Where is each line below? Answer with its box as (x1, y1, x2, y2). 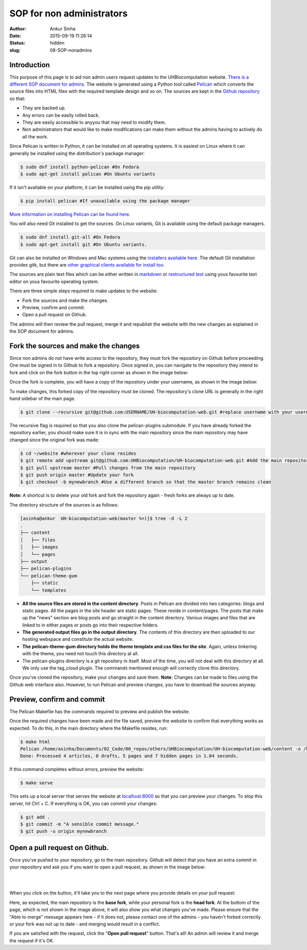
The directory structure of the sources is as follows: (9, 501, 119, 508)
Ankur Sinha (50, 26, 76, 32)
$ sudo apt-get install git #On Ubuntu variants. (20, 241, 147, 247)
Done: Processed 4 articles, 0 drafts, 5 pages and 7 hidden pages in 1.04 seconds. (20, 753, 239, 759)
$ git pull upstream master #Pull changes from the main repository (20, 464, 196, 471)
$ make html (20, 739, 51, 744)
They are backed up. (22, 105, 66, 111)
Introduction (9, 60, 50, 69)
